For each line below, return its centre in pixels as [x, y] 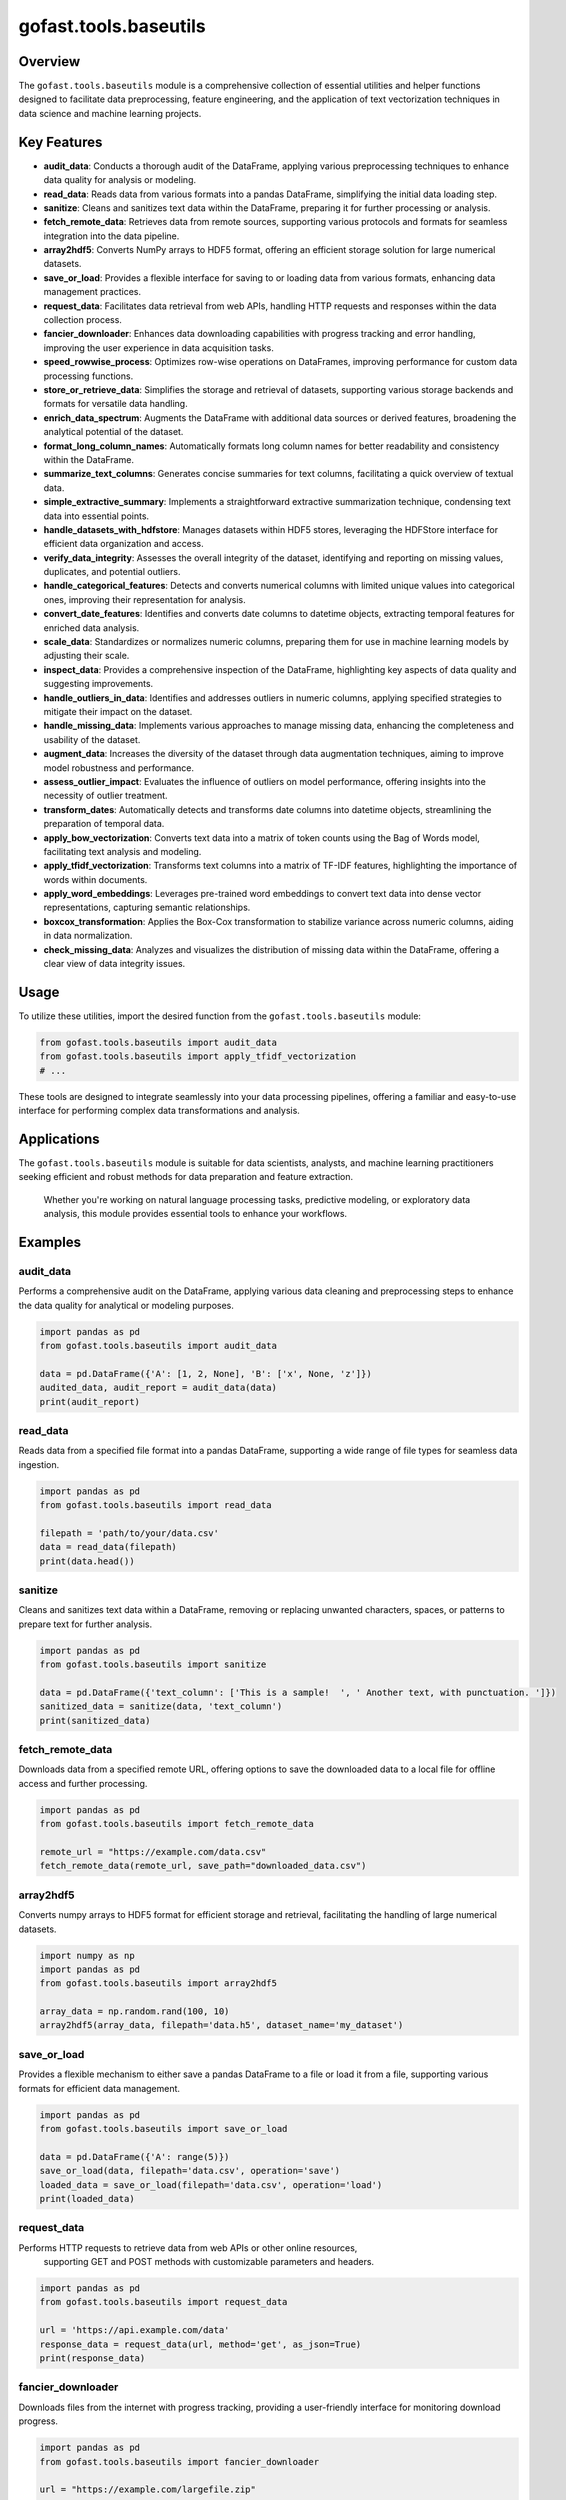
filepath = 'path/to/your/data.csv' [129, 1533]
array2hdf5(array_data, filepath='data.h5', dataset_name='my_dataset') [221, 2025]
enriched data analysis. [91, 627]
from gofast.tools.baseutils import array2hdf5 [158, 1983]
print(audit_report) [89, 1401]
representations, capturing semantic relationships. [147, 907]
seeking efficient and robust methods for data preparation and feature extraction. [186, 1177]
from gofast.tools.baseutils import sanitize [153, 1664]
